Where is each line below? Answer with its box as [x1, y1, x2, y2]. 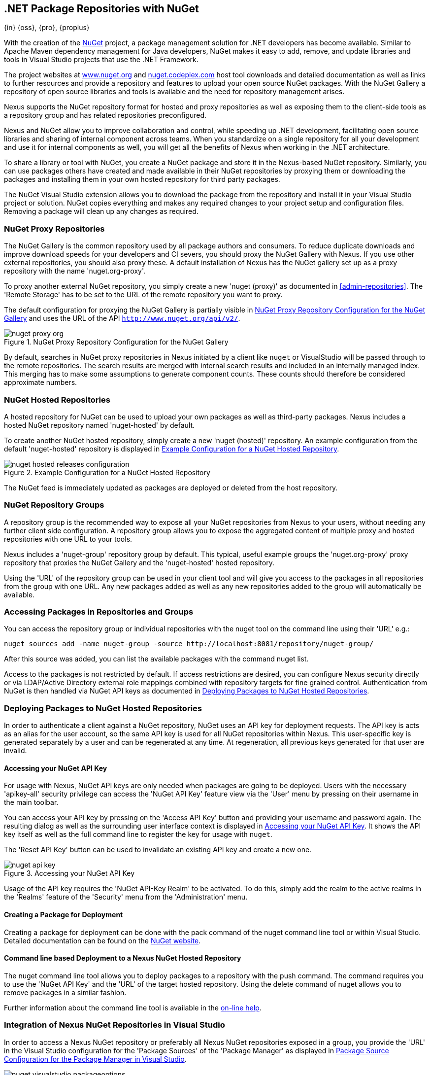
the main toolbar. [4, 798, 59, 807]
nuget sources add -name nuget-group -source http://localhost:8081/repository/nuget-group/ [4, 640, 374, 648]
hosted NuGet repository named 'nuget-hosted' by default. [4, 420, 195, 429]
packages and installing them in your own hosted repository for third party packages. [4, 175, 280, 184]
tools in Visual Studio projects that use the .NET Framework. [4, 55, 199, 64]
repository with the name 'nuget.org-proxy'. [4, 267, 146, 276]
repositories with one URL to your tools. [4, 534, 133, 543]
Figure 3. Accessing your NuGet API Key [4, 869, 135, 878]
